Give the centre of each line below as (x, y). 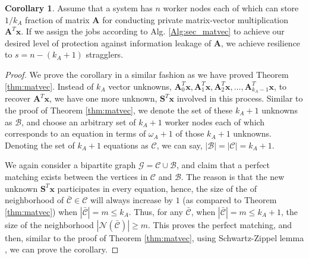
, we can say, (179, 145)
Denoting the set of (40, 145)
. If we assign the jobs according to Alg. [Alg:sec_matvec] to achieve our (153, 31)
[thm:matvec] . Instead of (49, 86)
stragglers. (105, 54)
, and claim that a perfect (223, 165)
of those (190, 133)
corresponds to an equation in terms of (75, 133)
